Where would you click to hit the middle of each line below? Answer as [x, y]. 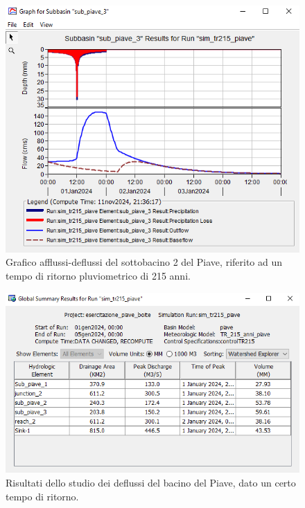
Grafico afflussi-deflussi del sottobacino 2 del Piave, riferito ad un [144, 262]
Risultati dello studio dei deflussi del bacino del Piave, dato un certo [151, 482]
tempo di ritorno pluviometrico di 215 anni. [98, 275]
